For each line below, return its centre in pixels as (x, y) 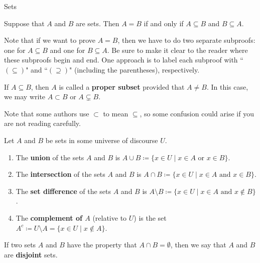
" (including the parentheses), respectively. (135, 69)
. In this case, (227, 86)
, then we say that (198, 245)
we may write (25, 96)
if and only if (164, 23)
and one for (68, 50)
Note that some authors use (47, 113)
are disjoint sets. (31, 254)
